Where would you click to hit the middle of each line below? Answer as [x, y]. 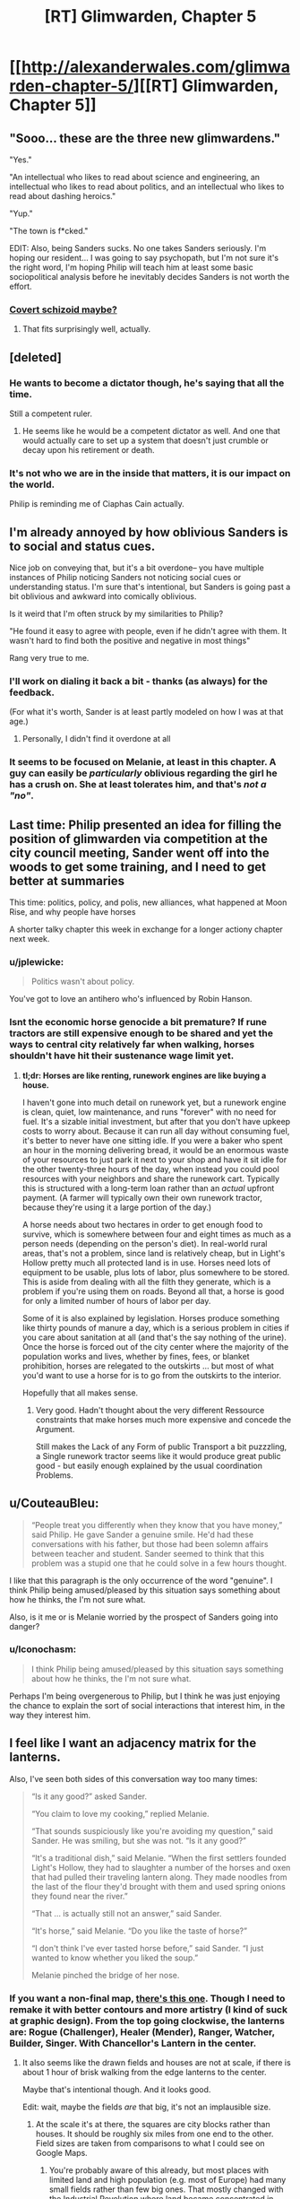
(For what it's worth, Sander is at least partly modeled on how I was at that [146, 712]
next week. [30, 939]
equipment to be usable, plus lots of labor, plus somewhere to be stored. [156, 1272]
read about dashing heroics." [63, 196]
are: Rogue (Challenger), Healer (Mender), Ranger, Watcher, [142, 2031]
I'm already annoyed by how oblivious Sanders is [149, 532]
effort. [21, 286]
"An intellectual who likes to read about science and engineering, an [135, 177]
